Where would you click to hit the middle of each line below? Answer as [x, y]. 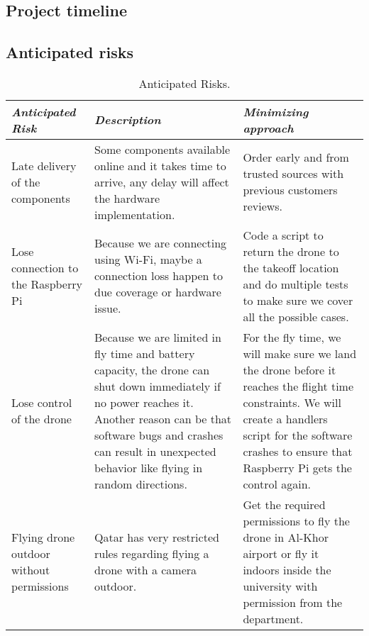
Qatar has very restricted [156, 537]
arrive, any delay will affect [161, 182]
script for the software [298, 435]
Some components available [162, 149]
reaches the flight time [298, 386]
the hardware [127, 198]
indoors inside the [287, 569]
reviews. [263, 206]
